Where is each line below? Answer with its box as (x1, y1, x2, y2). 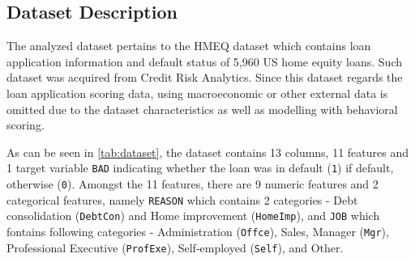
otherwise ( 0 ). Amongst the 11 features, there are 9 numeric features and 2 (6, 175, 379, 192)
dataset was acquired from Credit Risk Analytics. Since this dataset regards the (6, 69, 403, 86)
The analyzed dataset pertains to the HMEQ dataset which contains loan (6, 37, 371, 54)
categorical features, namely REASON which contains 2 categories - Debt (6, 191, 358, 208)
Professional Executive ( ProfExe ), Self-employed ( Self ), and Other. (6, 239, 344, 256)
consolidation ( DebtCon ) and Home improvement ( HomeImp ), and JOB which (6, 207, 380, 224)
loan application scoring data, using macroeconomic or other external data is (6, 84, 388, 101)
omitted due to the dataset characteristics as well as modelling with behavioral (6, 100, 398, 117)
